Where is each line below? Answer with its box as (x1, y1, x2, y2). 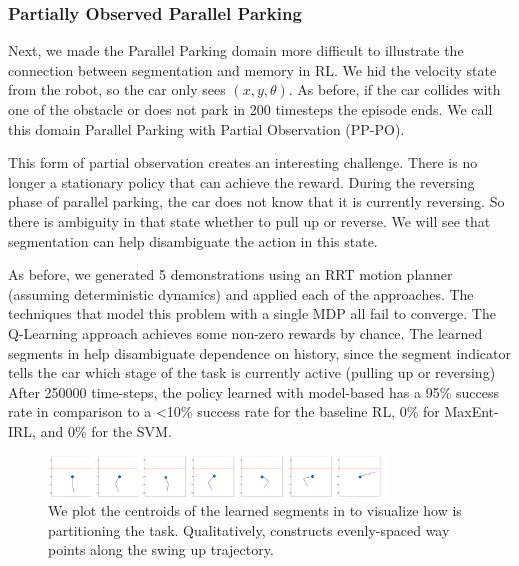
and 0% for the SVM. (40, 420, 172, 441)
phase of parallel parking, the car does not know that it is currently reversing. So (8, 191, 505, 212)
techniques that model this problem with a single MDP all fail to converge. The (8, 303, 496, 324)
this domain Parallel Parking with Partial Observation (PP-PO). (8, 118, 405, 139)
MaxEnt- (444, 401, 499, 422)
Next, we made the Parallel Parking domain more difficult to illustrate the (8, 40, 464, 61)
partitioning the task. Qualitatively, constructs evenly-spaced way (48, 519, 450, 540)
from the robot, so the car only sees (8, 79, 226, 100)
